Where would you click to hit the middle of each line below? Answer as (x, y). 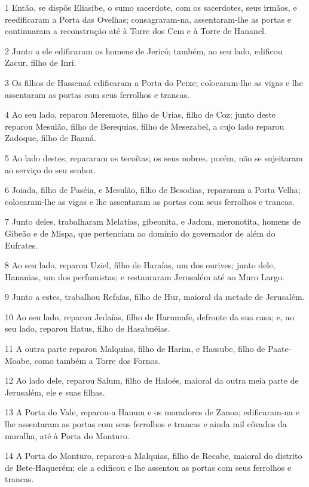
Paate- (279, 349)
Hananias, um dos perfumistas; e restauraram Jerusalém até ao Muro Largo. (145, 276)
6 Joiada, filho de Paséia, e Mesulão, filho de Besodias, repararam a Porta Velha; (153, 190)
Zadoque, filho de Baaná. (51, 138)
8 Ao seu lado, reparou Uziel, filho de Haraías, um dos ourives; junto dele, (140, 265)
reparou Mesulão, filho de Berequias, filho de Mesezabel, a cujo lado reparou (145, 126)
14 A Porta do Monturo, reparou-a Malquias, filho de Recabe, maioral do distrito (154, 456)
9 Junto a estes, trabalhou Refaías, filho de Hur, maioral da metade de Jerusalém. (155, 297)
